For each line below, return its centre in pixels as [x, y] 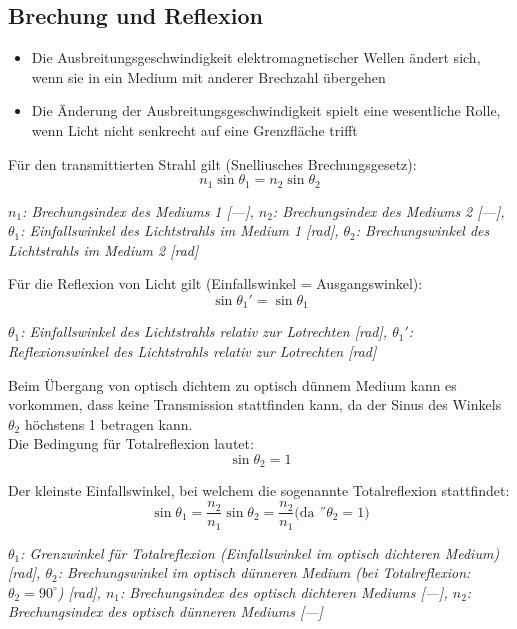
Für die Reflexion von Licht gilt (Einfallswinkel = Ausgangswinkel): [215, 283]
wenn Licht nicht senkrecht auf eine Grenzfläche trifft [194, 129]
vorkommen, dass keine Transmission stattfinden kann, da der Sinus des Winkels [255, 404]
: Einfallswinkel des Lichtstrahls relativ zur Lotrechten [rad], [204, 331]
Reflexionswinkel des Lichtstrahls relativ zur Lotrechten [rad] [192, 351]
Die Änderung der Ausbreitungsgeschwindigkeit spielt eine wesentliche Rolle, [266, 110]
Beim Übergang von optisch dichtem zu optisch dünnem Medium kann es [232, 384]
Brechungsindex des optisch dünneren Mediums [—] [165, 611]
